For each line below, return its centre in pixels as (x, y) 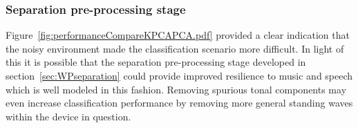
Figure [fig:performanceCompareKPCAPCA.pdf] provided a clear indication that (178, 35)
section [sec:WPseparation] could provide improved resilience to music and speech (179, 75)
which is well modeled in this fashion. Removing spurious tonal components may (176, 89)
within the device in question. (68, 116)
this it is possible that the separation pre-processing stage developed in (156, 62)
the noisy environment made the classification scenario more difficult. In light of (175, 48)
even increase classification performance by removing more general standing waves (179, 103)
